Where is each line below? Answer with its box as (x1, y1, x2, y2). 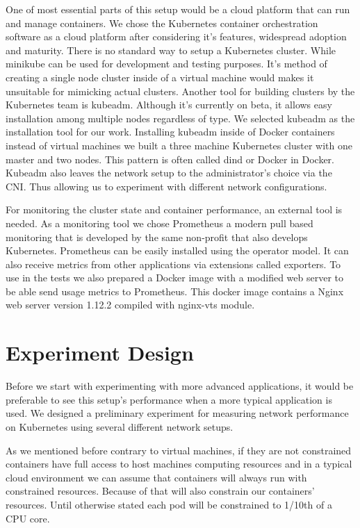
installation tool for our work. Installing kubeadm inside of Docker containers (6, 124, 335, 139)
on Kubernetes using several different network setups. (6, 419, 234, 434)
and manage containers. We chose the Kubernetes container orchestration (6, 15, 318, 30)
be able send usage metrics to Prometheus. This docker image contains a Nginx (6, 283, 344, 298)
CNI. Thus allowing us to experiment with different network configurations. (6, 179, 327, 193)
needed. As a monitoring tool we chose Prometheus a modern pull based (6, 215, 313, 230)
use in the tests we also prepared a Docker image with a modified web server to (6, 270, 344, 285)
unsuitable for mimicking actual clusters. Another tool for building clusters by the (6, 83, 355, 98)
